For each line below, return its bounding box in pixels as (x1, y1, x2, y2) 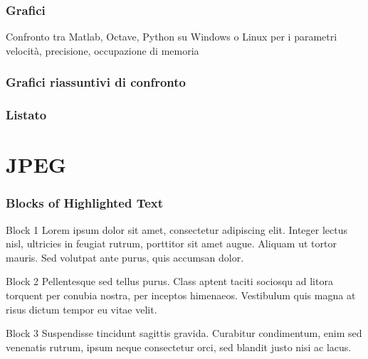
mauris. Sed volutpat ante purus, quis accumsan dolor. (6, 250, 244, 264)
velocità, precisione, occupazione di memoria (6, 43, 199, 58)
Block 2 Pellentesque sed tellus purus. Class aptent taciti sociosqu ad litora (6, 274, 333, 289)
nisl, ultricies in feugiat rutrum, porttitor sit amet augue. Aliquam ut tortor (6, 236, 337, 251)
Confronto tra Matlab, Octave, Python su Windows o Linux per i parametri (6, 29, 337, 44)
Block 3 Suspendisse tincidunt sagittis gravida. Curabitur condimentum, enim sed (6, 326, 362, 341)
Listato (6, 106, 47, 124)
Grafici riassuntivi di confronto (6, 73, 186, 91)
